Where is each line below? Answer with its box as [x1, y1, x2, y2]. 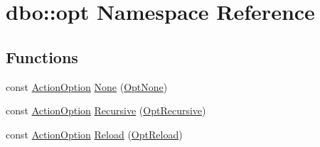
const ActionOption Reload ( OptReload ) [6, 126, 183, 141]
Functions [6, 45, 78, 67]
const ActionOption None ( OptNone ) [6, 79, 168, 94]
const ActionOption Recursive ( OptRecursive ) [6, 103, 206, 118]
